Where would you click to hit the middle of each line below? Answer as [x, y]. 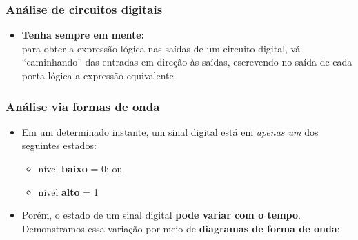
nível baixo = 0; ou [80, 168]
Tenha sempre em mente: [83, 35]
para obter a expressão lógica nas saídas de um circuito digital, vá [161, 48]
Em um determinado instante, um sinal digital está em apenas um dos [170, 131]
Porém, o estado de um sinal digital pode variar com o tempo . [161, 215]
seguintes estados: [59, 145]
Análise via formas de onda [83, 106]
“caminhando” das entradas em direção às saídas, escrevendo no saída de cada [187, 62]
